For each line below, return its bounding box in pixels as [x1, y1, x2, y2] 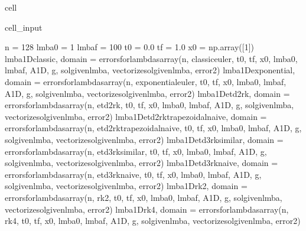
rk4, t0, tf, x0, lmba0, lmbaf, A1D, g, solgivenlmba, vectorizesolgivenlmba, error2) [5, 214, 301, 227]
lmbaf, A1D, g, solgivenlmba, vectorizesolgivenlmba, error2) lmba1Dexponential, [5, 64, 295, 76]
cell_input [5, 21, 43, 33]
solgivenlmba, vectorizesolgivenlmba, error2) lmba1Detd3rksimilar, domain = [5, 133, 284, 145]
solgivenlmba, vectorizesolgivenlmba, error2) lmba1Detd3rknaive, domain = [5, 157, 278, 169]
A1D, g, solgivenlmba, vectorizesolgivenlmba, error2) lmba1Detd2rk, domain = [5, 87, 290, 99]
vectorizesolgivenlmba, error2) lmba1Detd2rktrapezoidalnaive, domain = [5, 110, 267, 122]
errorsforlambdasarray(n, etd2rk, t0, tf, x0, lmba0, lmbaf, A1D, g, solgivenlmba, [5, 99, 294, 111]
